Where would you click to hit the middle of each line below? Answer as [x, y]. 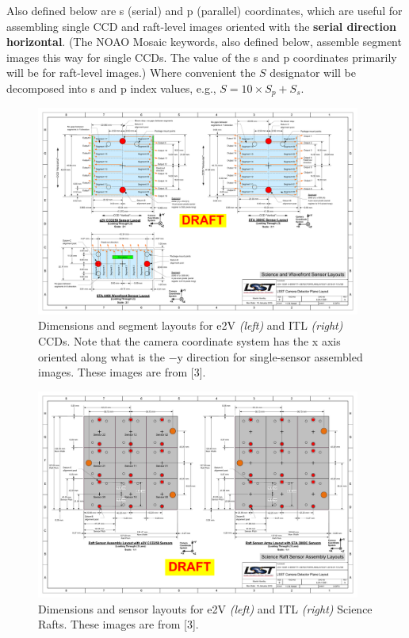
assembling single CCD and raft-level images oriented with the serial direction [201, 26]
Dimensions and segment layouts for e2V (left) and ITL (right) [191, 325]
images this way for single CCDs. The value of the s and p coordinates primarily [202, 57]
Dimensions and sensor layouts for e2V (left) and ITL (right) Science [205, 608]
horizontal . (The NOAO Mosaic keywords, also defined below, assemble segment [204, 42]
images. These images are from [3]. [122, 372]
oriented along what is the [101, 356]
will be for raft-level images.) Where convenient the [131, 73]
